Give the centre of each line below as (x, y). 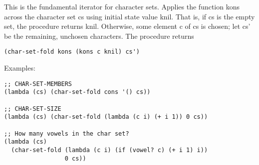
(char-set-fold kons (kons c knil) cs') (72, 52)
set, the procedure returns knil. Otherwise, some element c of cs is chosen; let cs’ (127, 26)
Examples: (20, 68)
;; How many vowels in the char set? (67, 133)
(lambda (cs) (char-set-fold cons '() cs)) (77, 92)
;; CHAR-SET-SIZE (33, 109)
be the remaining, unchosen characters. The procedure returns (99, 36)
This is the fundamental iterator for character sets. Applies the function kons (122, 6)
